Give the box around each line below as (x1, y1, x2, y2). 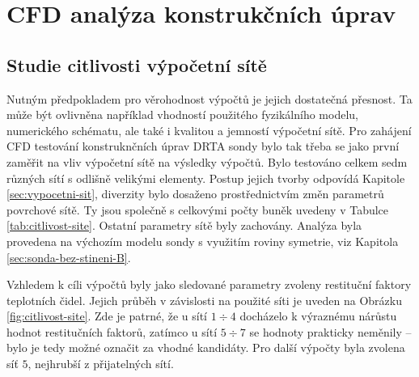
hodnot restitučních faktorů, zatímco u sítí (6, 323, 218, 340)
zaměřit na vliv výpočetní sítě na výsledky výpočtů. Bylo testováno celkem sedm (6, 153, 408, 170)
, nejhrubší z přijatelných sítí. (28, 355, 174, 372)
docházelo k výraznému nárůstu (239, 307, 397, 324)
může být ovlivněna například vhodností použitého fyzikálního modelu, (6, 106, 358, 123)
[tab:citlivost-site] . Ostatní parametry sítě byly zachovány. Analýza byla (6, 217, 362, 234)
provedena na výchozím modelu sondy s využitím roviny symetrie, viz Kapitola (6, 232, 399, 249)
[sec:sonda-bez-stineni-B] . (6, 248, 131, 265)
